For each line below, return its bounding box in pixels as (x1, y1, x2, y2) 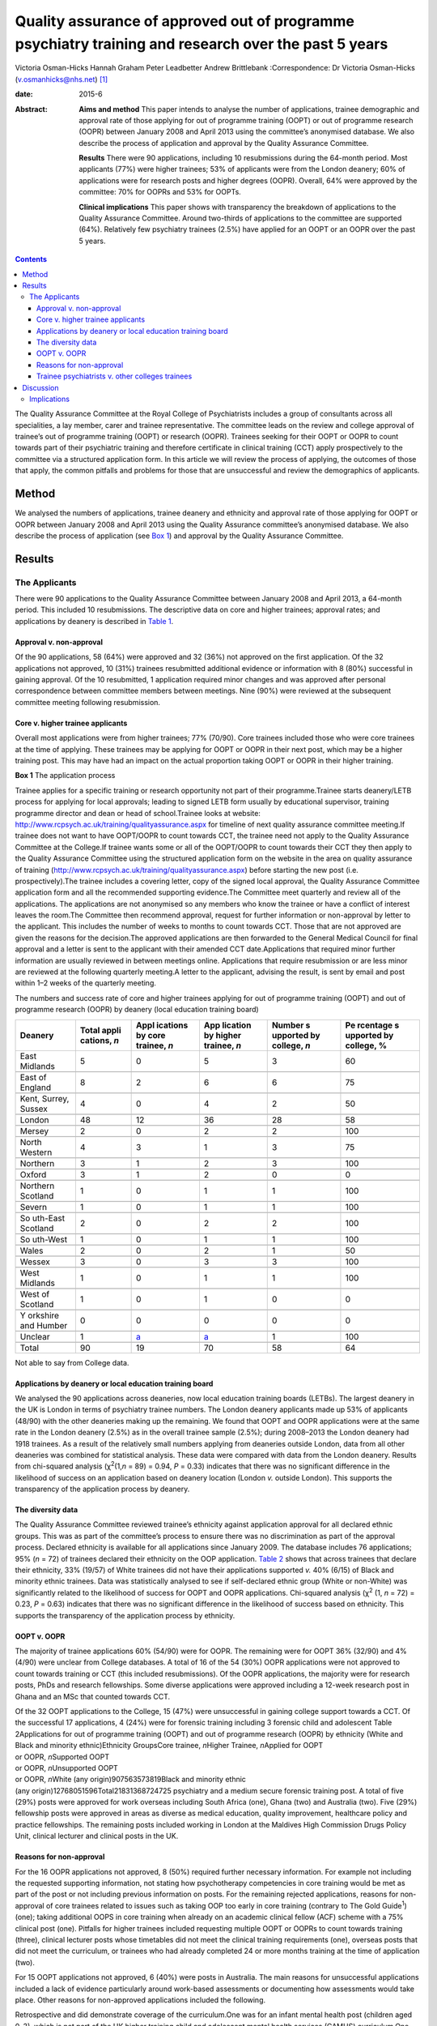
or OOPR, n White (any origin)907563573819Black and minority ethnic (15, 1775, 247, 1785)
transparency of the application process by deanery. (15, 1484, 190, 1494)
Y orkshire (19, 1310, 60, 1321)
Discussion (22, 383, 59, 392)
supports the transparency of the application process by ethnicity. (15, 1610, 235, 1620)
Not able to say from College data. (15, 1357, 129, 1367)
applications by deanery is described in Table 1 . (15, 616, 174, 626)
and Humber (19, 1319, 68, 1331)
